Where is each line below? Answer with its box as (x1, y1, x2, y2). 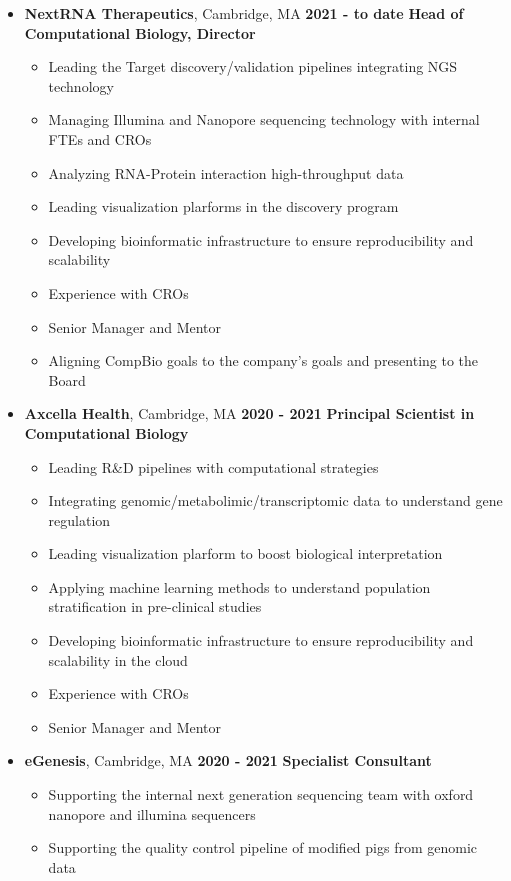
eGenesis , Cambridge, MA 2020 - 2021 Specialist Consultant (24, 750, 432, 771)
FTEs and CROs (48, 128, 152, 149)
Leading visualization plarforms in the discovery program (48, 196, 399, 217)
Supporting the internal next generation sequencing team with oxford (48, 784, 474, 805)
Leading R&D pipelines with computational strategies (48, 456, 379, 477)
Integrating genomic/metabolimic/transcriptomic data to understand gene (48, 490, 503, 511)
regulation (48, 509, 111, 530)
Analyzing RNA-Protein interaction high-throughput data (48, 162, 404, 183)
